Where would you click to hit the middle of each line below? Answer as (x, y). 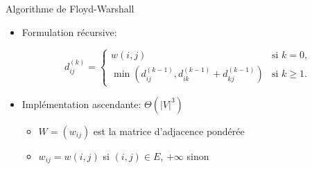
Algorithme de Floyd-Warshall (70, 8)
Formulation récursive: (69, 32)
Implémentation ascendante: (81, 104)
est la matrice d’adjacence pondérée (169, 131)
